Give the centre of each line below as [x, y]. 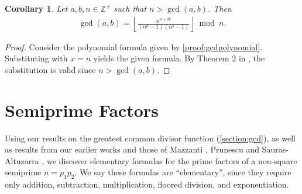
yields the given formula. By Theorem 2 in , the [179, 58]
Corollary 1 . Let [36, 8]
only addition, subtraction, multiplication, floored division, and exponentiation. [147, 184]
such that [130, 8]
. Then [219, 8]
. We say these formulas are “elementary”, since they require [183, 172]
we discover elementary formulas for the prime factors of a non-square [172, 160]
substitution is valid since [50, 69]
